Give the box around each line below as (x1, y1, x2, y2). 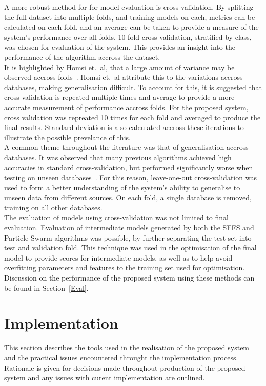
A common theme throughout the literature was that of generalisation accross (4, 142, 249, 153)
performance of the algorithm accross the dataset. (4, 51, 160, 62)
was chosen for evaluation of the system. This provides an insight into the (4, 41, 235, 52)
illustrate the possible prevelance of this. (4, 132, 131, 142)
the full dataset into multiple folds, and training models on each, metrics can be (4, 11, 255, 22)
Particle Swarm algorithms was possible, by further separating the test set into (4, 232, 252, 243)
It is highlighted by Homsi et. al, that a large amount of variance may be (4, 61, 235, 72)
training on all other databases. (4, 202, 103, 212)
